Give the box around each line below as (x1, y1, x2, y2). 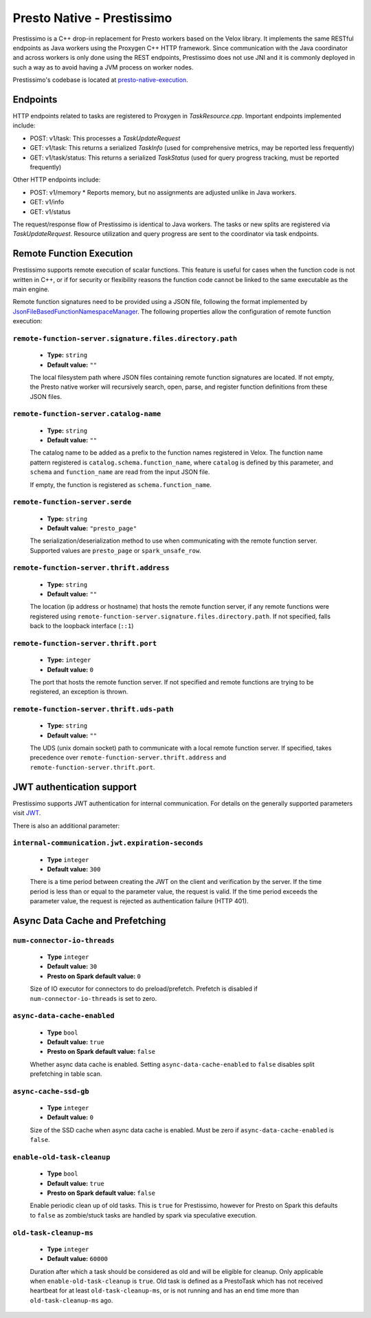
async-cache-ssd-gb (12, 1087, 89, 1096)
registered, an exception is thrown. (30, 688, 128, 696)
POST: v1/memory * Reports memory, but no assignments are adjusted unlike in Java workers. (30, 188, 297, 196)
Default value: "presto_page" (47, 523, 137, 532)
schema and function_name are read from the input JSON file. (30, 468, 210, 476)
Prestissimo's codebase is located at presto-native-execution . (12, 76, 188, 84)
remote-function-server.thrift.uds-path (12, 705, 175, 714)
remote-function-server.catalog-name (12, 409, 161, 419)
